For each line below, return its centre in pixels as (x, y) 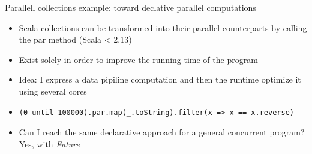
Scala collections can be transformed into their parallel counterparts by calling (163, 27)
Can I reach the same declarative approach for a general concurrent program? (162, 132)
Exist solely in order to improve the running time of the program (138, 59)
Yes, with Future (49, 144)
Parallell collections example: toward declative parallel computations (130, 7)
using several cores (53, 91)
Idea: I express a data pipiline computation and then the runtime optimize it (160, 79)
